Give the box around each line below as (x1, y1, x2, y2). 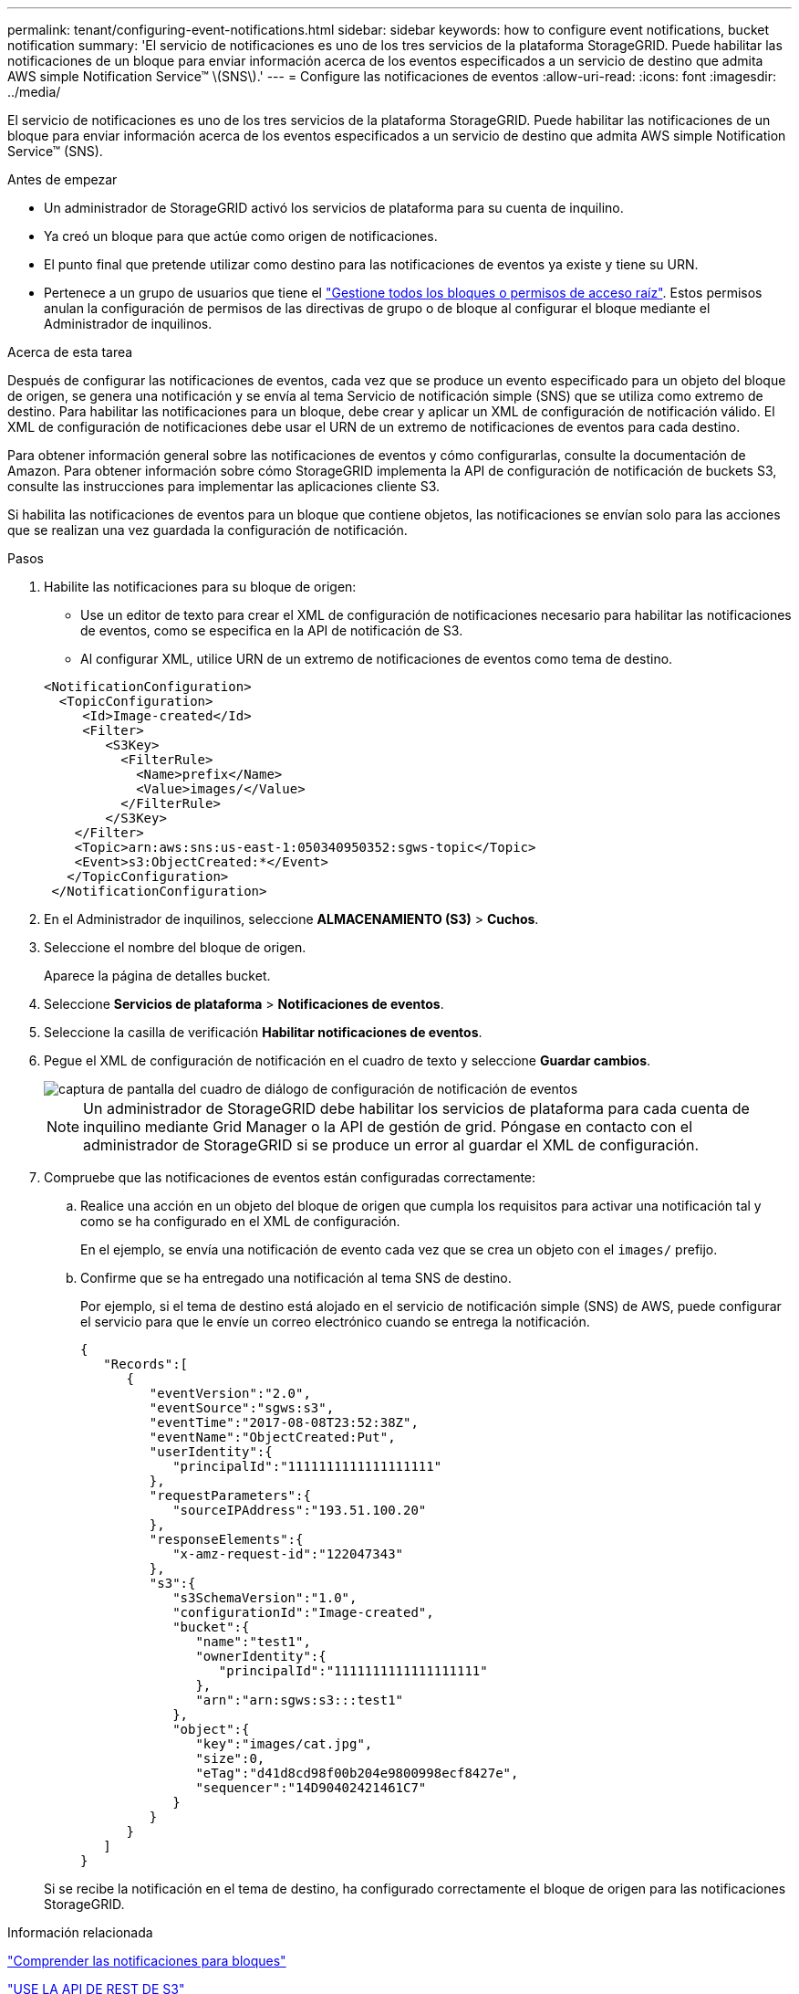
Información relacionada (7, 1925, 153, 1940)
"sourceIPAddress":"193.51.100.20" (172, 1503, 427, 1517)
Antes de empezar (7, 172, 118, 187)
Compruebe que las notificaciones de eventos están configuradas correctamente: (44, 1170, 536, 1185)
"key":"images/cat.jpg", (195, 1737, 373, 1751)
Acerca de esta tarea (7, 344, 133, 360)
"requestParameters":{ (149, 1488, 311, 1503)
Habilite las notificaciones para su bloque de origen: (44, 579, 357, 594)
